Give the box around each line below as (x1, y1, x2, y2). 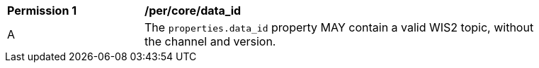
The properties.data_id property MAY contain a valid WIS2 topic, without (144, 20, 534, 34)
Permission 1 (7, 4, 77, 18)
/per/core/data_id (144, 4, 242, 18)
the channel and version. (144, 34, 276, 48)
